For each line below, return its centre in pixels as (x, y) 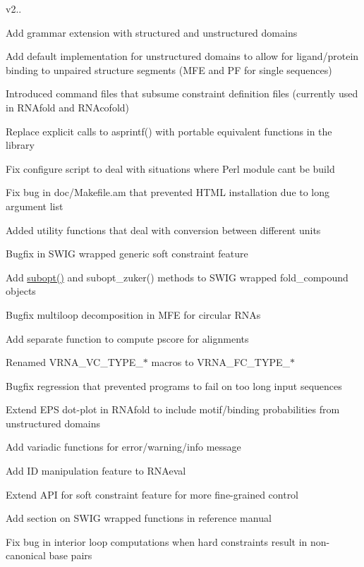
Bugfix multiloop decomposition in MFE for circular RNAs (133, 314)
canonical (26, 555)
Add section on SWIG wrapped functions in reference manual (139, 518)
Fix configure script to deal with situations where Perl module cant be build (170, 168)
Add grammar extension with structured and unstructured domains (152, 32)
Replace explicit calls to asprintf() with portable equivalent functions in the (169, 131)
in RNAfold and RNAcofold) (68, 107)
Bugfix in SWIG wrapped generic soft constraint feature (127, 254)
